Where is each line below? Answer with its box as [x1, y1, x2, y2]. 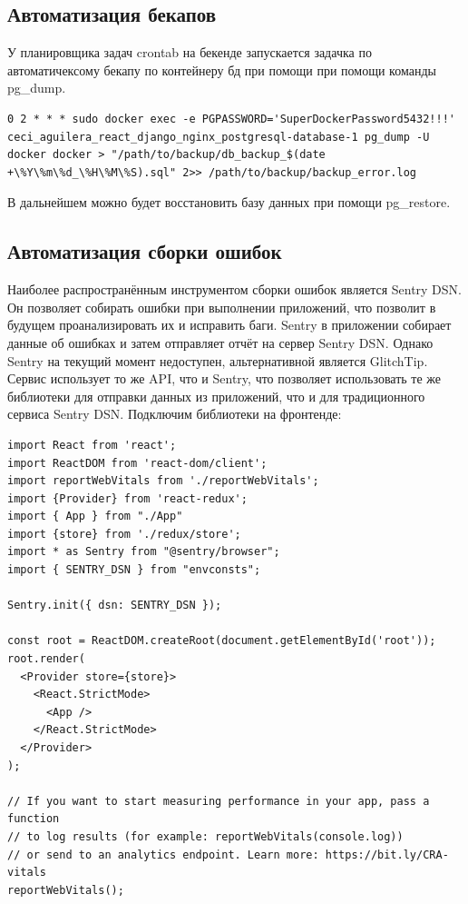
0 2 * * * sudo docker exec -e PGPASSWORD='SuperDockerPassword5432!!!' [7, 112, 455, 125]
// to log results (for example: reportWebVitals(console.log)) [7, 829, 404, 843]
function [7, 812, 60, 826]
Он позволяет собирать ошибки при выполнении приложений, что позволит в [7, 297, 436, 316]
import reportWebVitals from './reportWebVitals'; [7, 474, 319, 488]
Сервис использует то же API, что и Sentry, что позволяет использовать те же [7, 369, 442, 388]
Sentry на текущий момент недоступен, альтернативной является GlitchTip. [7, 351, 428, 370]
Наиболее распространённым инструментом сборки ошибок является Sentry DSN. [7, 280, 462, 299]
